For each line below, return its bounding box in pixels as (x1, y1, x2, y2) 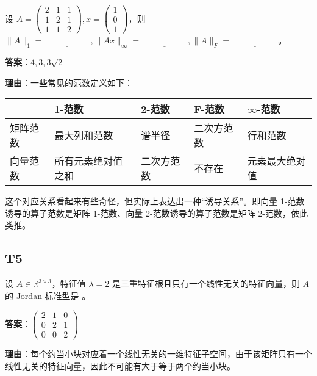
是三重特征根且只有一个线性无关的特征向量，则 (112, 277, 300, 290)
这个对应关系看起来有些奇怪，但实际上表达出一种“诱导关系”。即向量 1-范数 (5, 195, 305, 208)
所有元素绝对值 (54, 154, 123, 168)
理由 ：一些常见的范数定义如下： (5, 76, 133, 89)
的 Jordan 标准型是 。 (5, 289, 91, 302)
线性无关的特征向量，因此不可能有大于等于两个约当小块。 (5, 360, 235, 372)
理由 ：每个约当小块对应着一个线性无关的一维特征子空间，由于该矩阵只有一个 (5, 347, 312, 360)
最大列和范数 (54, 128, 113, 143)
